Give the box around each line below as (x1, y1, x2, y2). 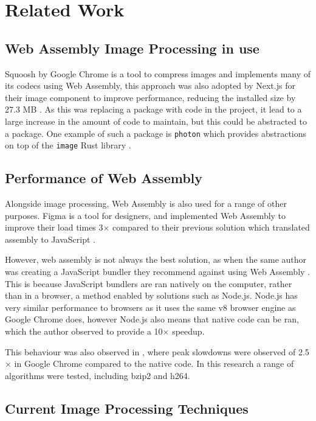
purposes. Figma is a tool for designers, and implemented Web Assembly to (5, 209, 286, 221)
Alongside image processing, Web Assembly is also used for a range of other (5, 197, 287, 210)
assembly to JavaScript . (5, 232, 95, 245)
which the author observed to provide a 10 (5, 325, 163, 337)
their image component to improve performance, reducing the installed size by (5, 91, 296, 103)
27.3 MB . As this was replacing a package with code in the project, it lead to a (5, 103, 302, 116)
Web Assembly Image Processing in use (5, 38, 259, 57)
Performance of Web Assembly (5, 169, 203, 187)
